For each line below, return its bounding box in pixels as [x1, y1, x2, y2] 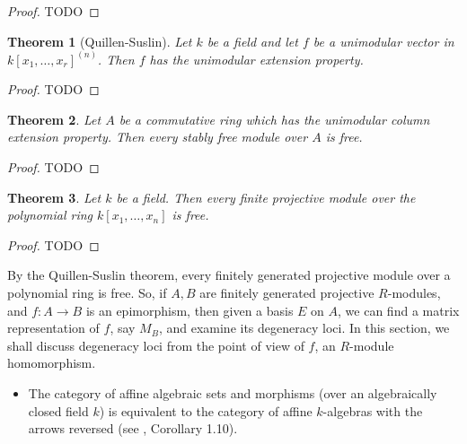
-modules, [387, 283, 441, 301]
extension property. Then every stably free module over [7, 127, 308, 146]
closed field [28, 401, 89, 420]
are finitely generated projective [199, 283, 374, 301]
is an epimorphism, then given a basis [85, 300, 294, 319]
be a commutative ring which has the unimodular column [119, 109, 430, 128]
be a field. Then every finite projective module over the [116, 187, 416, 206]
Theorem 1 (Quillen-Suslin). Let [7, 31, 192, 50]
